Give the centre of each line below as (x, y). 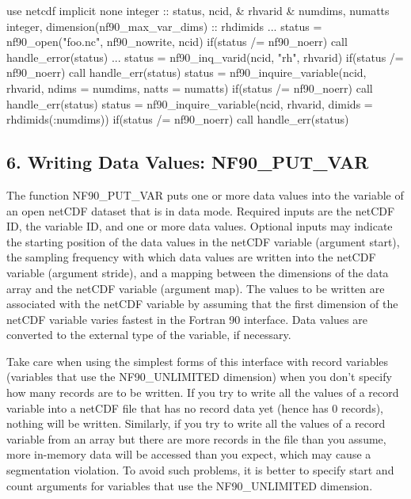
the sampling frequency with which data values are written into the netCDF (191, 257)
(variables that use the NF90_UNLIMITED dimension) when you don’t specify (199, 377)
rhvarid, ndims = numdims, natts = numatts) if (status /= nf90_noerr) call (190, 88)
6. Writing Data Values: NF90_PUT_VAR (188, 162)
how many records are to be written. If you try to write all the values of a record (203, 392)
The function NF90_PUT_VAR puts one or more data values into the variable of (205, 194)
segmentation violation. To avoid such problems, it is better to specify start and (200, 470)
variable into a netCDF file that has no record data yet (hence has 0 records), (195, 408)
